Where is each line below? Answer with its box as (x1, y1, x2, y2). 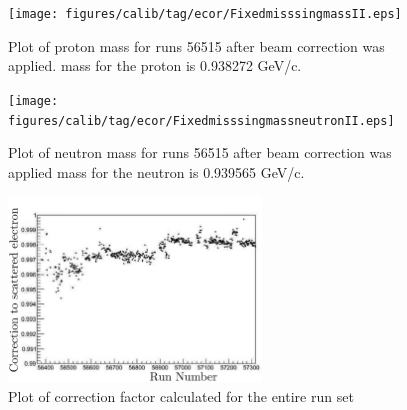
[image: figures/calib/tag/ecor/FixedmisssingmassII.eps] (8, 7, 402, 21)
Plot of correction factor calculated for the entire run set (8, 385, 354, 406)
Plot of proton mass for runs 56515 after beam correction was (8, 35, 385, 56)
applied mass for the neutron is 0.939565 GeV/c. (8, 161, 305, 182)
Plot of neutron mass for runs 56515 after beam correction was (8, 142, 392, 163)
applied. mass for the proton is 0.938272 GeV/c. (8, 55, 302, 76)
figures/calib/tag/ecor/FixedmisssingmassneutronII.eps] (8, 113, 395, 128)
